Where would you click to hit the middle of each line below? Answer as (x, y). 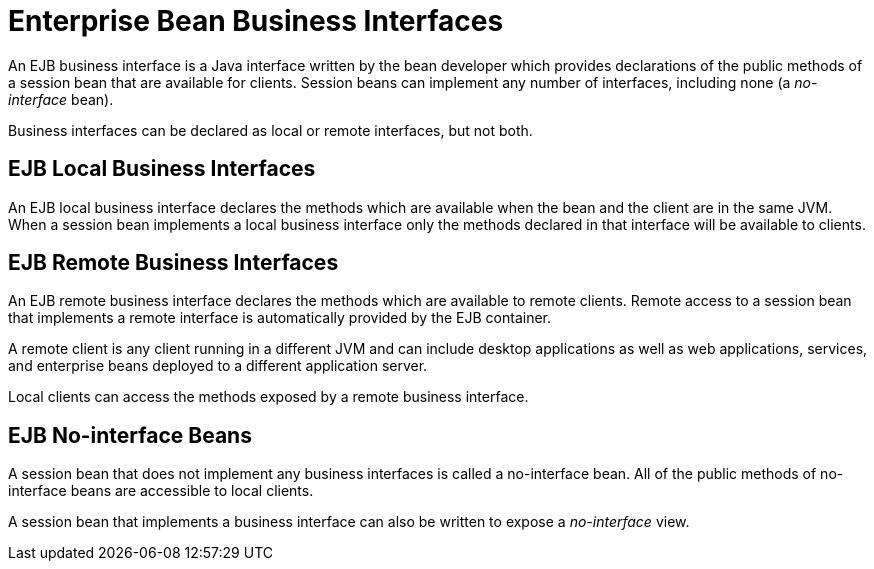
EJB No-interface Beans (130, 435)
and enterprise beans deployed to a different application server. (218, 366)
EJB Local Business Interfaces (162, 169)
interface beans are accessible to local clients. (161, 491)
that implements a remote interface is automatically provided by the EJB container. (280, 318)
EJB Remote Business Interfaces (173, 263)
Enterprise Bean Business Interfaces (256, 21)
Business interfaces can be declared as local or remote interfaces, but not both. (270, 130)
